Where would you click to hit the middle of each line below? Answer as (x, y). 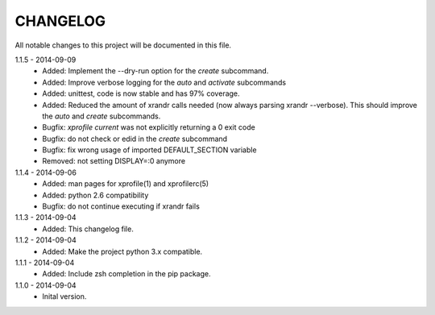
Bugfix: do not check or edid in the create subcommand (135, 139)
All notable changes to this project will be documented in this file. (123, 45)
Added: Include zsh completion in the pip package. (126, 274)
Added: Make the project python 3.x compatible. (122, 251)
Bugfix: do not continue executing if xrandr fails (121, 206)
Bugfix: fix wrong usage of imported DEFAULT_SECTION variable (149, 150)
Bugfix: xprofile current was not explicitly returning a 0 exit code (149, 127)
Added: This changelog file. (88, 229)
